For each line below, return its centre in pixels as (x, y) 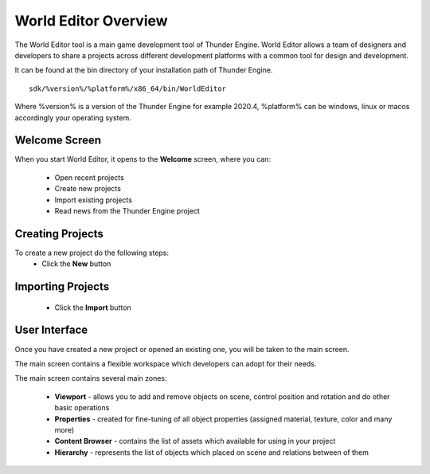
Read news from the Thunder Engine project (127, 210)
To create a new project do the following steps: (92, 253)
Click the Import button (93, 308)
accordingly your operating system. (73, 118)
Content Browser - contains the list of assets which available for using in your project (195, 441)
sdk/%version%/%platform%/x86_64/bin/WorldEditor (128, 88)
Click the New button (76, 264)
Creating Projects (59, 234)
